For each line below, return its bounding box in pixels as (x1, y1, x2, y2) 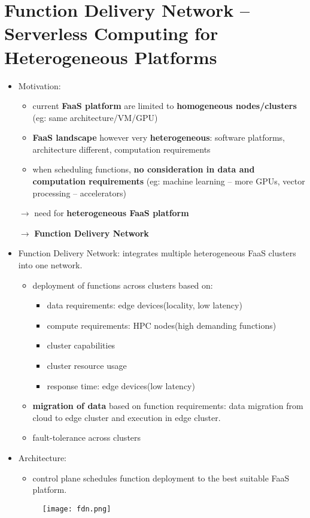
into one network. (18, 259, 83, 271)
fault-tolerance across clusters (32, 431, 141, 444)
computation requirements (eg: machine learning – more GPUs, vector (32, 175, 305, 187)
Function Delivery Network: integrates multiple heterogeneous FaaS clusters (18, 247, 296, 259)
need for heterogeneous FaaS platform (34, 207, 189, 219)
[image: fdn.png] (42, 504, 111, 513)
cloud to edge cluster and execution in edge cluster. (32, 411, 221, 423)
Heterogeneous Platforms (4, 44, 217, 69)
